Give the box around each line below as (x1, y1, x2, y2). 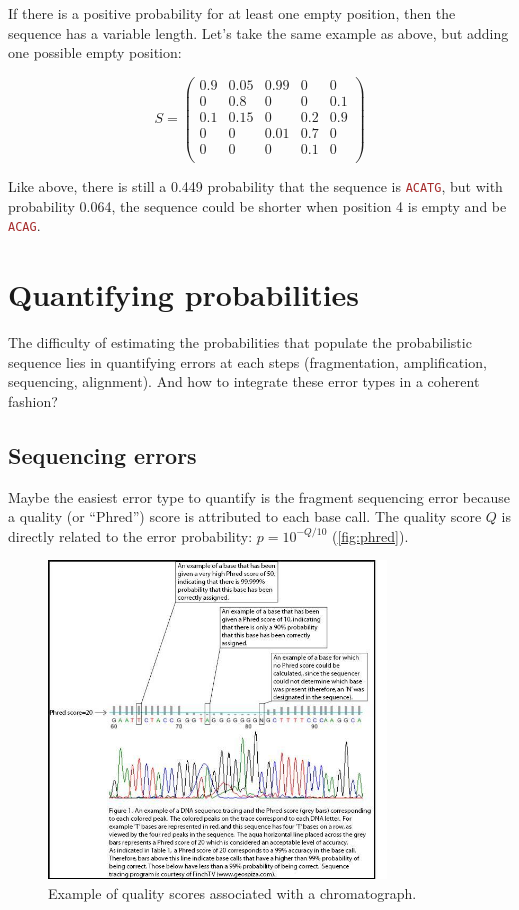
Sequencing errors (8, 439, 197, 470)
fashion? (8, 390, 58, 411)
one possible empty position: (8, 42, 182, 63)
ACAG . (8, 215, 41, 236)
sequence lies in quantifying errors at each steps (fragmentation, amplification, (8, 351, 487, 372)
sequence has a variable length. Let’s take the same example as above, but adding (8, 22, 509, 43)
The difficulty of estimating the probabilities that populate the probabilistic (8, 332, 472, 353)
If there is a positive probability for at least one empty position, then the (8, 3, 456, 23)
